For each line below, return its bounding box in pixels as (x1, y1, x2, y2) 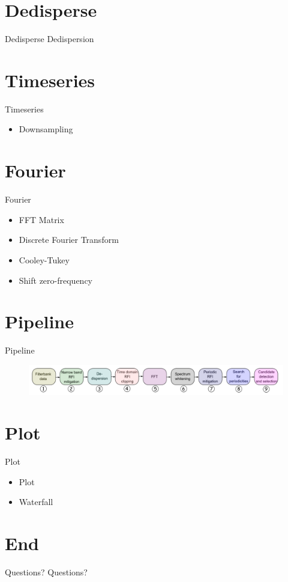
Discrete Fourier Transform (19, 233, 119, 246)
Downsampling (19, 123, 73, 135)
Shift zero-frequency (19, 274, 93, 286)
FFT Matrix (19, 213, 64, 225)
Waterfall (19, 495, 53, 508)
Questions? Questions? (5, 566, 88, 578)
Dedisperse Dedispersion (5, 32, 94, 45)
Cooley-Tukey (19, 253, 70, 266)
